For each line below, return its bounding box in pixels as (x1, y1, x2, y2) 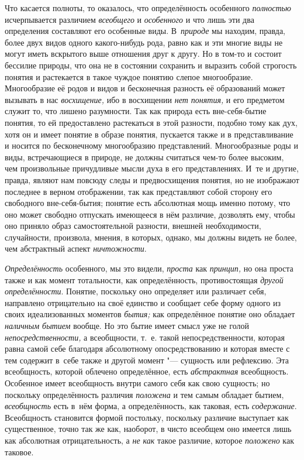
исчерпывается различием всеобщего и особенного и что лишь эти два (5, 13, 254, 25)
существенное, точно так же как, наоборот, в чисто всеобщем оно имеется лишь (5, 423, 292, 435)
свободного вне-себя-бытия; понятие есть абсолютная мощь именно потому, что (5, 197, 291, 209)
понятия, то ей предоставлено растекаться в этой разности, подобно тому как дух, (5, 116, 298, 128)
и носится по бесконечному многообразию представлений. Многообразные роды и (5, 139, 298, 152)
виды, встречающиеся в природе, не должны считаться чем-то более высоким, (5, 150, 284, 163)
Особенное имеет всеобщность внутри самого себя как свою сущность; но (5, 377, 270, 389)
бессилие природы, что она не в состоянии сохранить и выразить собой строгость (5, 59, 297, 71)
